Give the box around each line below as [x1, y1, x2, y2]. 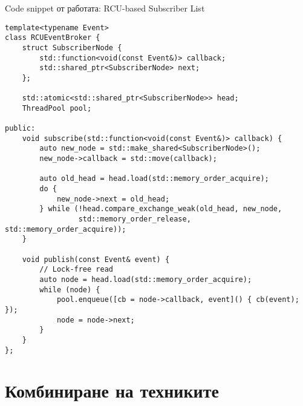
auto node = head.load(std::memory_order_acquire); [39, 275, 252, 284]
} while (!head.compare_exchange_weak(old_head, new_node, [39, 205, 282, 214]
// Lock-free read [39, 265, 113, 274]
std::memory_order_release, [78, 215, 191, 224]
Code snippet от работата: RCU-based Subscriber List [5, 2, 205, 14]
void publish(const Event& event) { [22, 255, 170, 264]
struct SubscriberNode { [22, 43, 122, 52]
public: [5, 124, 36, 133]
